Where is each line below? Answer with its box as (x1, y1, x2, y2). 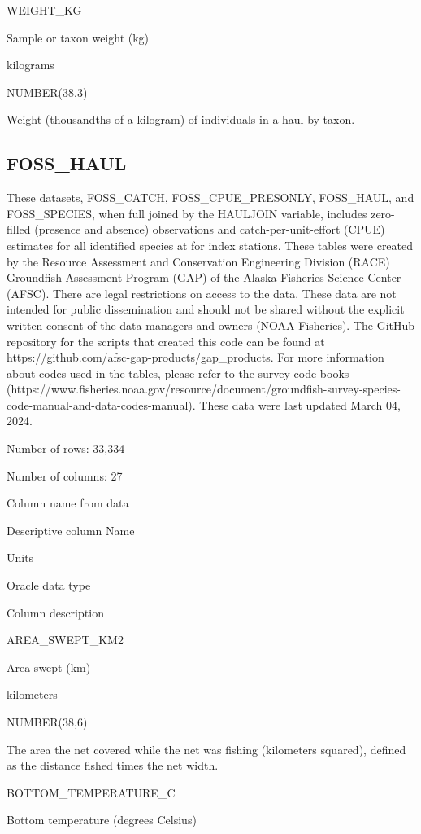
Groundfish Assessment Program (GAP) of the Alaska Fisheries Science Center (7, 269, 401, 286)
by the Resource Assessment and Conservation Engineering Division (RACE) (7, 252, 390, 270)
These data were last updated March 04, (199, 396, 401, 413)
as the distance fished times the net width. (7, 757, 219, 774)
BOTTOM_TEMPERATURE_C (7, 784, 176, 801)
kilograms (7, 56, 54, 73)
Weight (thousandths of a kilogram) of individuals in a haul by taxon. (7, 111, 355, 128)
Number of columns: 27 (7, 467, 123, 484)
